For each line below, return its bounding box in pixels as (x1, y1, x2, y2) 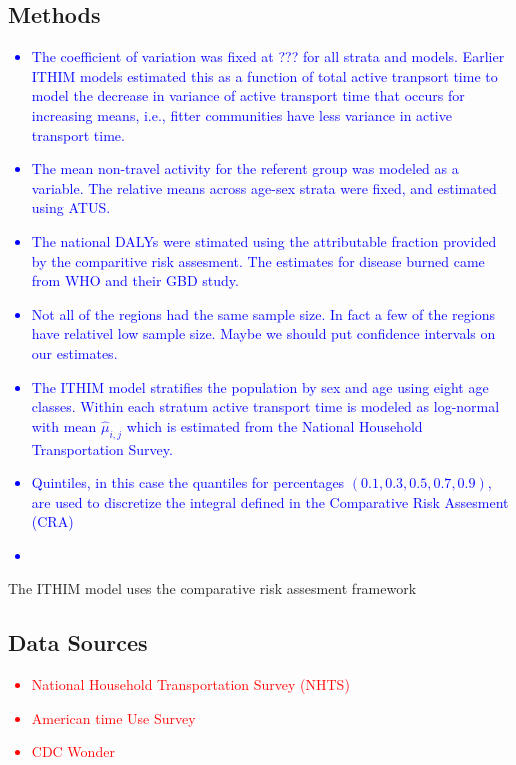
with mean (31, 415, 97, 436)
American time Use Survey (31, 707, 196, 728)
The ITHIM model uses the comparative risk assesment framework (8, 578, 417, 599)
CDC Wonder (31, 741, 115, 762)
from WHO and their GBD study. (31, 270, 239, 291)
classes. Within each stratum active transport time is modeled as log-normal (31, 396, 500, 417)
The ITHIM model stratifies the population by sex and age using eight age (31, 376, 489, 397)
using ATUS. (31, 197, 111, 218)
